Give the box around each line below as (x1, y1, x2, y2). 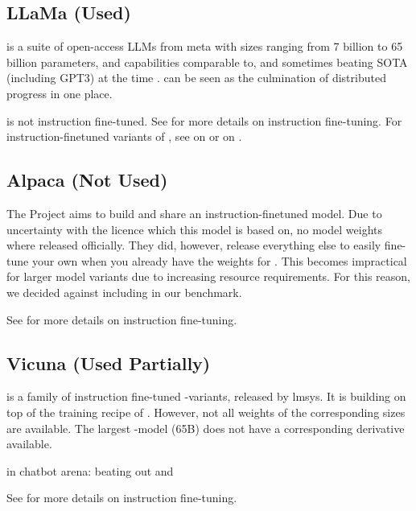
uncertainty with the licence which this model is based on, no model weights (6, 220, 382, 237)
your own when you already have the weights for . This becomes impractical (31, 252, 407, 269)
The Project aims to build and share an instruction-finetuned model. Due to (6, 204, 382, 221)
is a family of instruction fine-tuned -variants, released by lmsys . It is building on (6, 388, 406, 405)
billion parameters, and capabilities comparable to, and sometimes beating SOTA (6, 53, 408, 70)
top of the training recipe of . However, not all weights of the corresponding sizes (6, 403, 406, 420)
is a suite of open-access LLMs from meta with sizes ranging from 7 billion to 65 (6, 38, 403, 55)
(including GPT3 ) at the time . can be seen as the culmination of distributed (6, 69, 386, 86)
